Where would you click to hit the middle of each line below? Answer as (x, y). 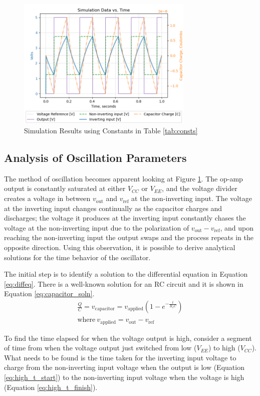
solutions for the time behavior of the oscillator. (77, 257)
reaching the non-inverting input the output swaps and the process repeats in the (129, 237)
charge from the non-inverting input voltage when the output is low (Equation (124, 367)
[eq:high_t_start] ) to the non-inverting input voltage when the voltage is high (124, 377)
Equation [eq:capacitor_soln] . (49, 293)
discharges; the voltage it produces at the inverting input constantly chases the (125, 218)
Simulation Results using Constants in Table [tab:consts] (111, 131)
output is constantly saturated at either (65, 188)
